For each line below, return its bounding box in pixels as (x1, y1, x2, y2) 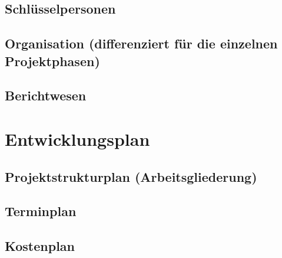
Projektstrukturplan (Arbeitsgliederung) (5, 167, 257, 185)
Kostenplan (5, 237, 75, 255)
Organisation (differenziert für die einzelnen (5, 34, 278, 53)
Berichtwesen (5, 86, 87, 104)
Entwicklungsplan (5, 126, 150, 151)
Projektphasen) (5, 51, 100, 70)
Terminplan (5, 202, 77, 220)
